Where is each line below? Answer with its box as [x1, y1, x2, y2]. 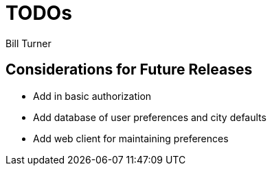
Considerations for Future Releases [5, 61, 253, 79]
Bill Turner [5, 37, 52, 49]
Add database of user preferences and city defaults [33, 111, 267, 123]
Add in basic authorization [33, 90, 152, 102]
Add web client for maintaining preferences [33, 132, 229, 144]
